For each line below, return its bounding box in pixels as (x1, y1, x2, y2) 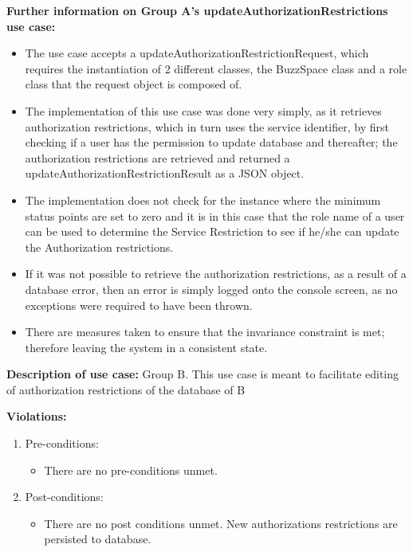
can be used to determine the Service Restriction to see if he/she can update (25, 223, 399, 240)
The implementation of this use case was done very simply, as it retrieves (25, 102, 382, 119)
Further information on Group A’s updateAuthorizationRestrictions (6, 2, 388, 18)
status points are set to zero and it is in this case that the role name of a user (25, 207, 405, 224)
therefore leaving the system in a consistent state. (25, 339, 268, 355)
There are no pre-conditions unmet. (44, 461, 218, 478)
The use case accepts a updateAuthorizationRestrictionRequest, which (25, 45, 369, 61)
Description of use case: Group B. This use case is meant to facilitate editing (6, 366, 399, 382)
